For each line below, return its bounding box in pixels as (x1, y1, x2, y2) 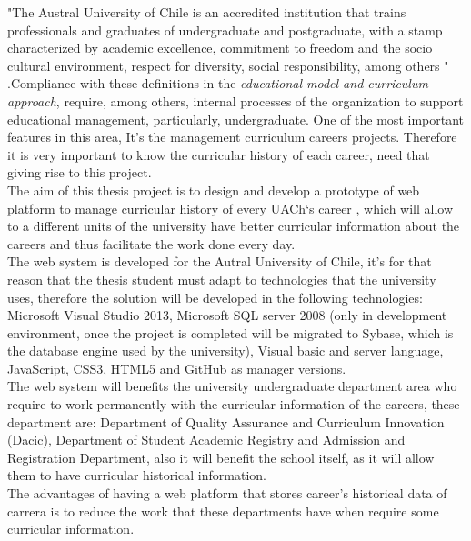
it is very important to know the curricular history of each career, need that (7, 145, 430, 164)
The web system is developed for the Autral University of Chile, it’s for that (7, 252, 432, 271)
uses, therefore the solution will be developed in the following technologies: (7, 287, 423, 306)
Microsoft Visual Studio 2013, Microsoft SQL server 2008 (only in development (7, 306, 447, 325)
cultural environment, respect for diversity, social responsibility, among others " (7, 55, 449, 75)
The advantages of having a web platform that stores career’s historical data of (7, 484, 447, 503)
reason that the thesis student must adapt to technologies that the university (7, 269, 436, 288)
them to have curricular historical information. (7, 466, 266, 485)
